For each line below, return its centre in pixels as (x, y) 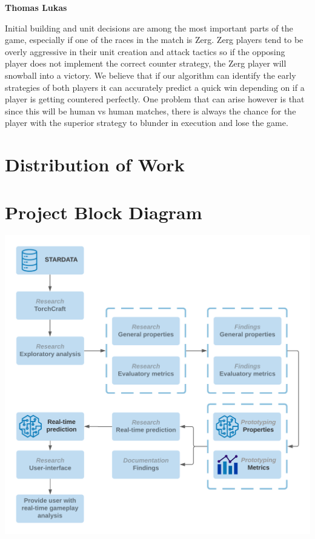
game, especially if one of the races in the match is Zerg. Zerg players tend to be (154, 40)
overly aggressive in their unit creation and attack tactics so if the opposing (145, 51)
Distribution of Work (95, 164)
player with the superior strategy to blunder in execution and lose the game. (147, 123)
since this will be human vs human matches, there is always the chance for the (151, 111)
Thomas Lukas (36, 7)
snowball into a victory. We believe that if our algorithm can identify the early (151, 75)
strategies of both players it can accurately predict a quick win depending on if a (155, 87)
